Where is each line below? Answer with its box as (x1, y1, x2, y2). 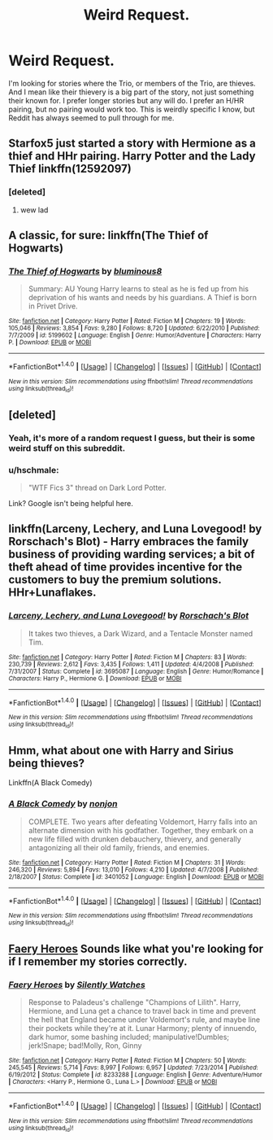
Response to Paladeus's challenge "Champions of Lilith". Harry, (28, 998, 241, 1007)
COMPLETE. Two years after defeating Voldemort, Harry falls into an (28, 816, 258, 827)
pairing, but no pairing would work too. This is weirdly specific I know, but (8, 104, 255, 114)
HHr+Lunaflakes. (8, 586, 97, 600)
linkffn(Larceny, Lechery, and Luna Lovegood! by (8, 522, 262, 536)
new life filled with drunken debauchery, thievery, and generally (28, 834, 241, 844)
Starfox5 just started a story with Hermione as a (8, 137, 256, 151)
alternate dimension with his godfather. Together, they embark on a (28, 825, 254, 835)
